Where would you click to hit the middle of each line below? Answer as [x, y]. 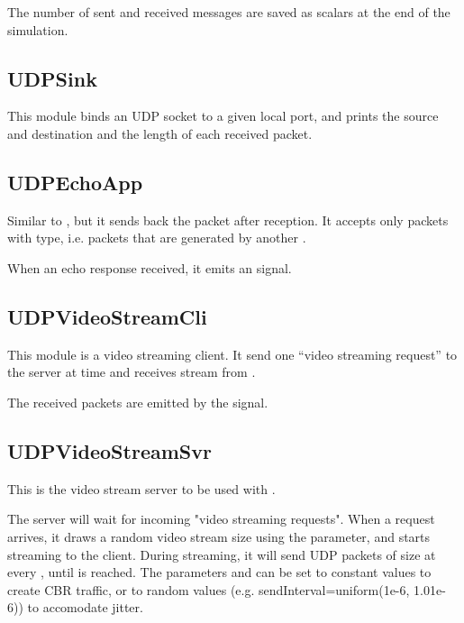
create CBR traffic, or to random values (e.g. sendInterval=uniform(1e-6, [209, 589]
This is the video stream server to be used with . [141, 488]
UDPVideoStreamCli [107, 316]
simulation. [38, 29]
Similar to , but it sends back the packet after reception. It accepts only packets [228, 220]
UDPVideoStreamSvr [109, 450]
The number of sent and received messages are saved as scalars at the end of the [229, 12]
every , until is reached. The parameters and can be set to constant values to [219, 572]
